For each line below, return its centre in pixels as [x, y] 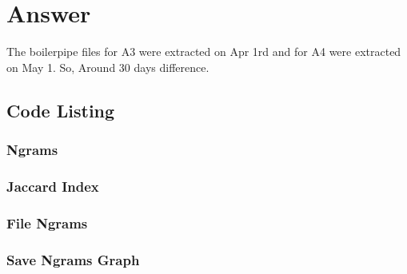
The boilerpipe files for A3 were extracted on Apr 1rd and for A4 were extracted [204, 52]
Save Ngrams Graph [73, 259]
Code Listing [61, 110]
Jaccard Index [53, 186]
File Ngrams [47, 222]
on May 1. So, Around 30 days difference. [108, 67]
